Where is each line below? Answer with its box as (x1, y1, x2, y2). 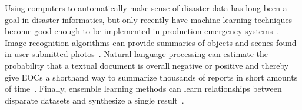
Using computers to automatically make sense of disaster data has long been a (5, 2, 287, 14)
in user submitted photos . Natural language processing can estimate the (5, 48, 268, 60)
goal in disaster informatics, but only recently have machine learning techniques (5, 13, 293, 25)
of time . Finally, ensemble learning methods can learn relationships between (5, 82, 282, 95)
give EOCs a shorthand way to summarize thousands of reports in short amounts (5, 71, 298, 83)
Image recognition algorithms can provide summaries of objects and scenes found (5, 36, 297, 48)
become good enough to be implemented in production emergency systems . (5, 25, 280, 37)
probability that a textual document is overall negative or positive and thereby (5, 59, 289, 71)
